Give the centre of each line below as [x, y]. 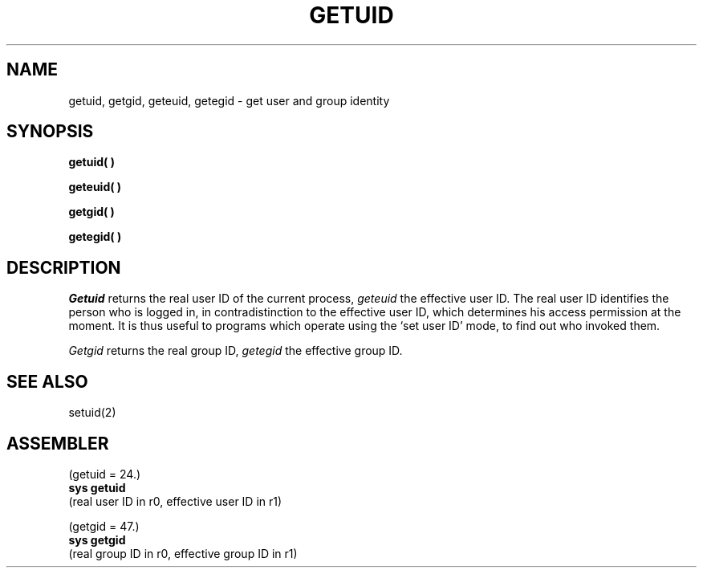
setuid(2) [92, 413]
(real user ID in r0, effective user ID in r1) [175, 501]
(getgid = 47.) [104, 526]
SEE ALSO [47, 381]
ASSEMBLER [58, 443]
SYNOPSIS [50, 132]
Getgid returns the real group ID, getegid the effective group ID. [236, 351]
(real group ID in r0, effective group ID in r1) [183, 553]
